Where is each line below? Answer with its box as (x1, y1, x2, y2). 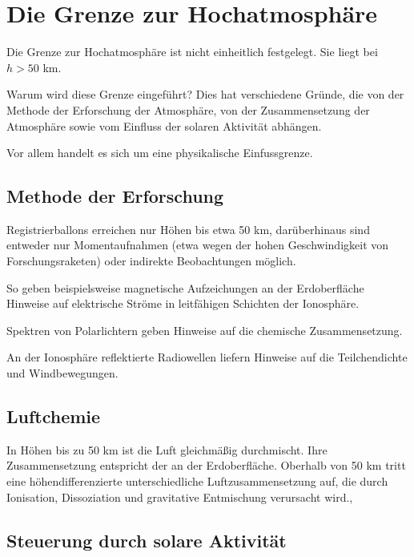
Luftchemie (6, 404, 101, 429)
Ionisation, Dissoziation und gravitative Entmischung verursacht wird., (6, 488, 353, 505)
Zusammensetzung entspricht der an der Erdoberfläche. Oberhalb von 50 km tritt (6, 457, 406, 474)
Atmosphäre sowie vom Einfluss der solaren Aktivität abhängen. (6, 117, 322, 134)
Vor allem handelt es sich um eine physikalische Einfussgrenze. (6, 144, 313, 161)
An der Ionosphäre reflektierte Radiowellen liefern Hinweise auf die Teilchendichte (6, 349, 408, 365)
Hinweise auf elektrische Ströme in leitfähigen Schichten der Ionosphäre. (6, 295, 360, 312)
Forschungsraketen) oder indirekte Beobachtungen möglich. (6, 252, 296, 269)
